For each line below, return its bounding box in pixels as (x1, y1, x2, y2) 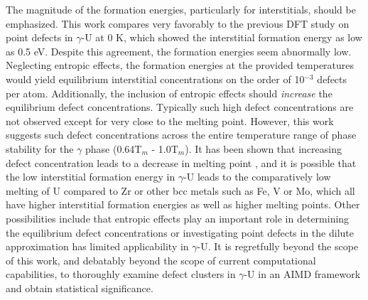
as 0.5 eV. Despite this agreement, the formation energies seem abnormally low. (6, 43, 352, 58)
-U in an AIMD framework (244, 267, 361, 282)
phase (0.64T (85, 141, 142, 156)
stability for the (6, 141, 74, 156)
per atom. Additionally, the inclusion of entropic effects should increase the (6, 85, 332, 100)
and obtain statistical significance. (6, 280, 153, 295)
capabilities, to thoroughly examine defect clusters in (6, 267, 236, 282)
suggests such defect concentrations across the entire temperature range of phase (6, 127, 357, 142)
